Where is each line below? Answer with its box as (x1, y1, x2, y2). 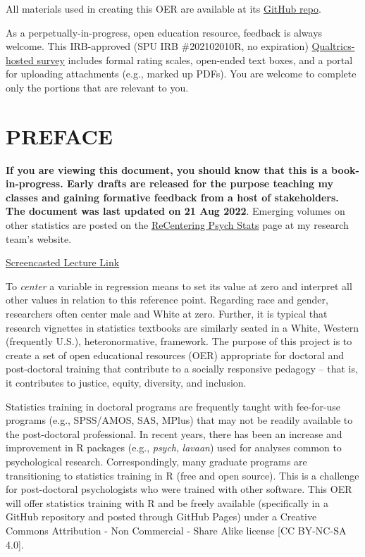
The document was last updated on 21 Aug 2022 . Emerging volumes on (6, 204, 345, 218)
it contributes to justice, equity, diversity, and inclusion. (6, 375, 247, 389)
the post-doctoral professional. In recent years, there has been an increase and (6, 426, 342, 441)
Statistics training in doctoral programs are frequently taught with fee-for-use (6, 399, 341, 413)
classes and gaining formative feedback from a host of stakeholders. (6, 189, 339, 204)
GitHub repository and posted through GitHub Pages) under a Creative (6, 509, 317, 524)
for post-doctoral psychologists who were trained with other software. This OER (6, 482, 352, 496)
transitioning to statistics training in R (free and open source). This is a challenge (6, 468, 359, 482)
